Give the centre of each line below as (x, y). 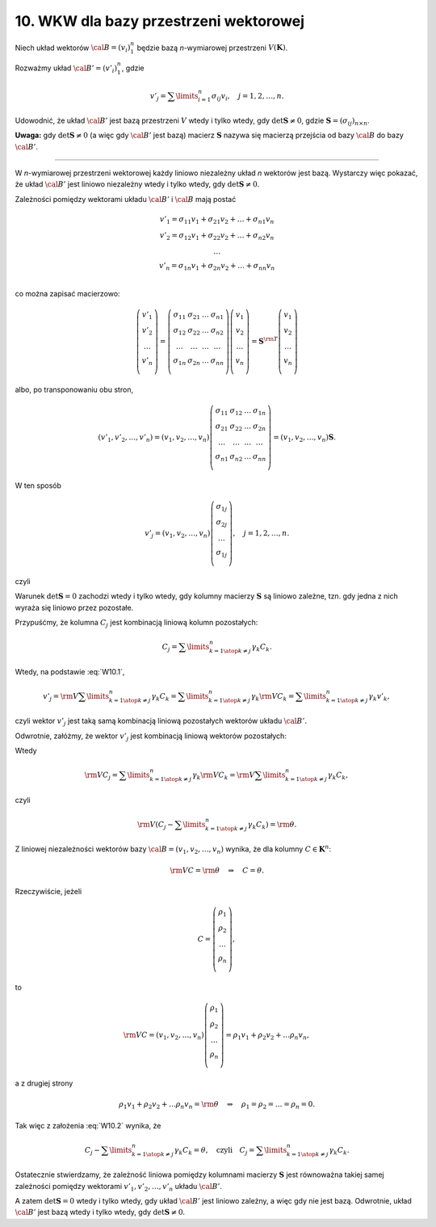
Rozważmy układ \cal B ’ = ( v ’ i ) (66, 69)
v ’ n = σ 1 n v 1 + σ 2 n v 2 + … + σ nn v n (217, 267)
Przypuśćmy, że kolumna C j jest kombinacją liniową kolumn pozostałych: (136, 624)
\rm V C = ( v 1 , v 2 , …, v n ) (164, 1036)
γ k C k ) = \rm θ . (272, 826)
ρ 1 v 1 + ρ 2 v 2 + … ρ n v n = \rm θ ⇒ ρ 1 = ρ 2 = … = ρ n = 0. (217, 1105)
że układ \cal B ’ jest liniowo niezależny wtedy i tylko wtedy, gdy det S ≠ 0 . (137, 184)
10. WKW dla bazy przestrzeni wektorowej (160, 21)
